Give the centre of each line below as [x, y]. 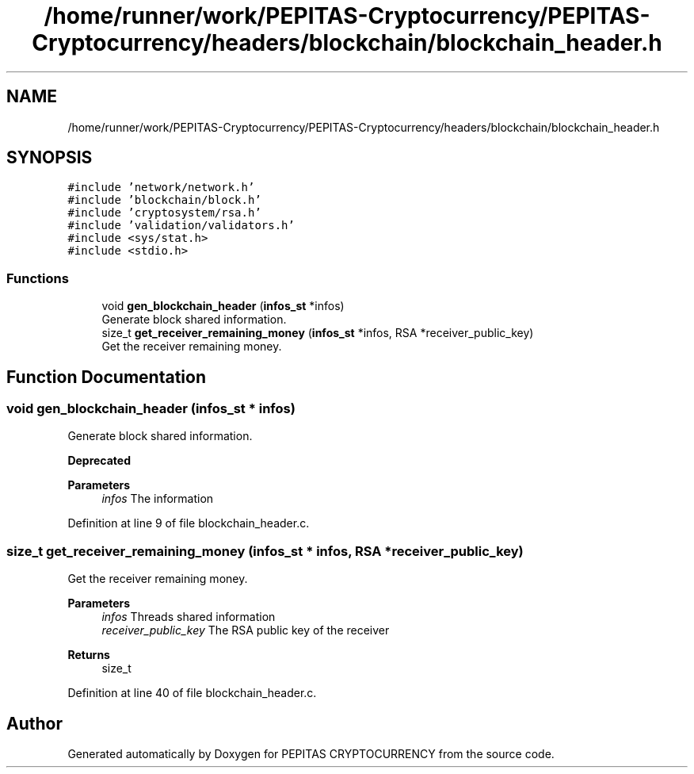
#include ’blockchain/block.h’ [164, 200]
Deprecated [99, 461]
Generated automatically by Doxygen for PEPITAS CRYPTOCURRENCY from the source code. [311, 754]
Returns [89, 655]
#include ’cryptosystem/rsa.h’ [164, 213]
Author [34, 723]
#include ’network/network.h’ [161, 188]
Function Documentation [106, 377]
